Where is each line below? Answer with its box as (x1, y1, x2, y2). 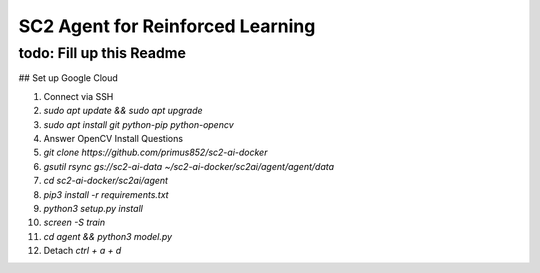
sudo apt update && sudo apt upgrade (43, 105, 204, 117)
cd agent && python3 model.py (43, 230, 173, 242)
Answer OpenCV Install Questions (43, 132, 184, 144)
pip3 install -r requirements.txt (43, 188, 169, 200)
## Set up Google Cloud (18, 72, 119, 84)
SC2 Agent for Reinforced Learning (18, 15, 316, 37)
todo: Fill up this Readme (18, 44, 187, 62)
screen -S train (43, 216, 106, 229)
